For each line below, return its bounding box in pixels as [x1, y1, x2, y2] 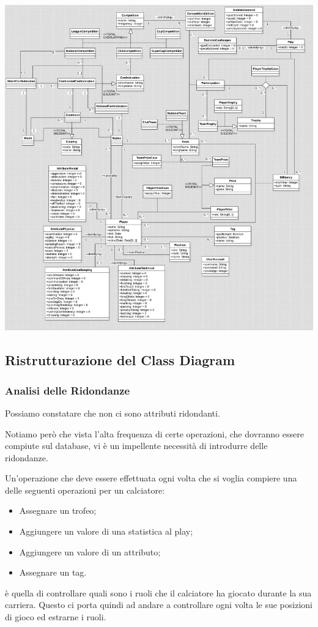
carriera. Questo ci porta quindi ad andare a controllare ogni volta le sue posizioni [5, 598, 312, 611]
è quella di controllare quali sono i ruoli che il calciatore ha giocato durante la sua [5, 586, 312, 599]
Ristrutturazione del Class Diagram [5, 351, 235, 369]
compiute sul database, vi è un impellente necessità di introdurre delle [5, 439, 268, 452]
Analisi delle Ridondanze [5, 382, 130, 398]
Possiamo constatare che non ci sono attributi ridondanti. [5, 406, 220, 419]
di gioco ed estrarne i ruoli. [5, 610, 106, 623]
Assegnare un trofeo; [19, 504, 97, 517]
